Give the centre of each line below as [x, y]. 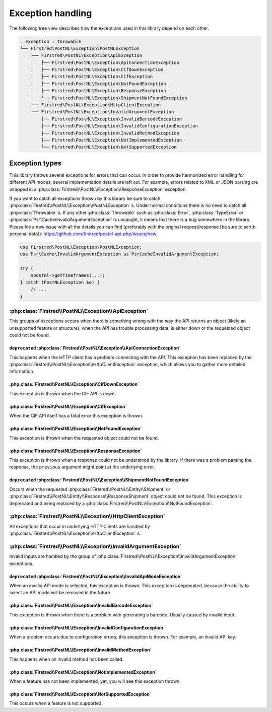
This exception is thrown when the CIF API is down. [62, 393]
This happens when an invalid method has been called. [66, 659]
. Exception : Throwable [51, 41]
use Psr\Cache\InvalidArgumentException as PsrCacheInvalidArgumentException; [119, 254]
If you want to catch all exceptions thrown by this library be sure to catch [85, 198]
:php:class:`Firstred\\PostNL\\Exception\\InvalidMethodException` [81, 650]
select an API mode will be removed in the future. [60, 593]
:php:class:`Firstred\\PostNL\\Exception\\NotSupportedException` [80, 694]
